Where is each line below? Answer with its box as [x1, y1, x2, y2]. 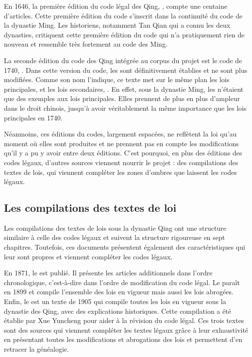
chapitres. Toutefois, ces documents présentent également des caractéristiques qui [4, 242, 245, 252]
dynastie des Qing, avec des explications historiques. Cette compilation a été [4, 306, 231, 316]
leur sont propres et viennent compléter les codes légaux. [4, 251, 172, 261]
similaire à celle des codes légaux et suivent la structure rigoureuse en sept [4, 232, 225, 242]
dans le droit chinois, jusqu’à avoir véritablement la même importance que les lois [4, 102, 247, 113]
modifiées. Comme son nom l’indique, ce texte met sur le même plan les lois [4, 74, 230, 85]
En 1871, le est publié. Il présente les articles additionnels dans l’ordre [4, 268, 213, 278]
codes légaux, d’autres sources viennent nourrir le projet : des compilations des [4, 157, 238, 167]
